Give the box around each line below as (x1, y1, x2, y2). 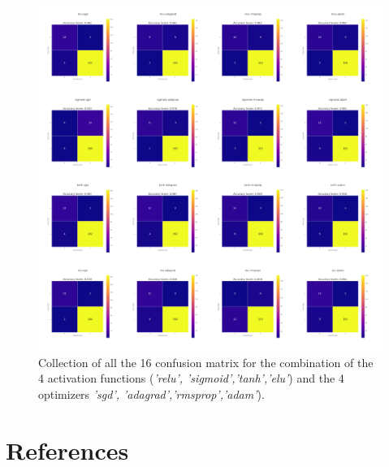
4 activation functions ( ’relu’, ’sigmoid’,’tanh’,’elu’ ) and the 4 (38, 370, 344, 387)
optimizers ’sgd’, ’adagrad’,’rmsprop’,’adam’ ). (38, 385, 265, 402)
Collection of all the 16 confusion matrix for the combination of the (38, 353, 374, 370)
